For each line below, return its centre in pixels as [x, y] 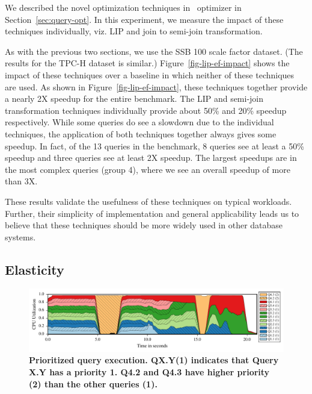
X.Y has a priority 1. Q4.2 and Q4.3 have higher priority [149, 372]
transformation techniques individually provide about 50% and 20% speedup [146, 110]
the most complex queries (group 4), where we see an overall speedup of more [148, 169]
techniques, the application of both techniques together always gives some [141, 133]
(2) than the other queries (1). [93, 383]
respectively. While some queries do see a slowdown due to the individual [139, 122]
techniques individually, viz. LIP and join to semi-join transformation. [134, 31]
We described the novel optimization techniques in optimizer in [123, 7]
